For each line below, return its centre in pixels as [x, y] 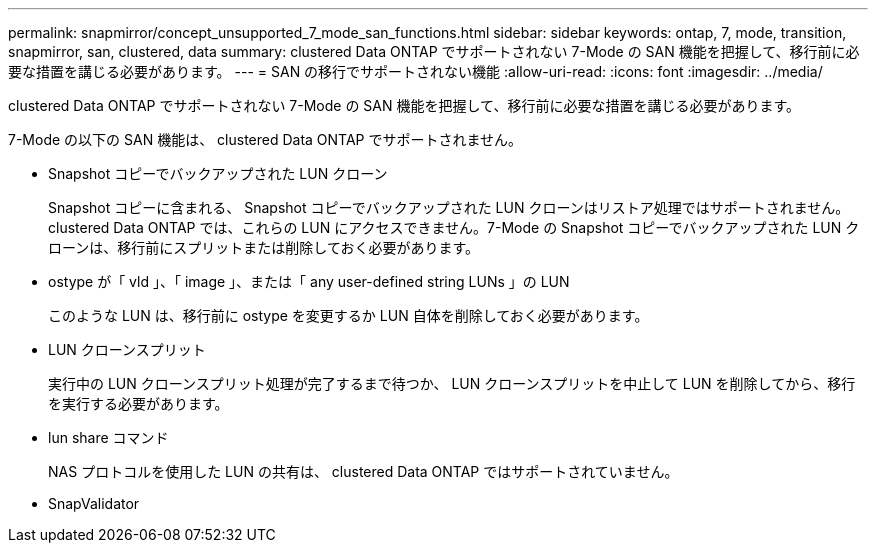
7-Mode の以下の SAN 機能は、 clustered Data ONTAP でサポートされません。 [265, 139]
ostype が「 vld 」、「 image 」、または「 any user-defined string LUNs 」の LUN [309, 281]
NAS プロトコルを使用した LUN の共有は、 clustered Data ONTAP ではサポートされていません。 [363, 471]
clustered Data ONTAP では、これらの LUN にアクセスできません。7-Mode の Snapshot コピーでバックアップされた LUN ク [454, 227]
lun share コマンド [108, 437]
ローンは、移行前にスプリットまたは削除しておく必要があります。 [264, 247]
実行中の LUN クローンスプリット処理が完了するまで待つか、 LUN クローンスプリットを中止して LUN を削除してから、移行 [452, 383]
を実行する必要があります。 [138, 403]
